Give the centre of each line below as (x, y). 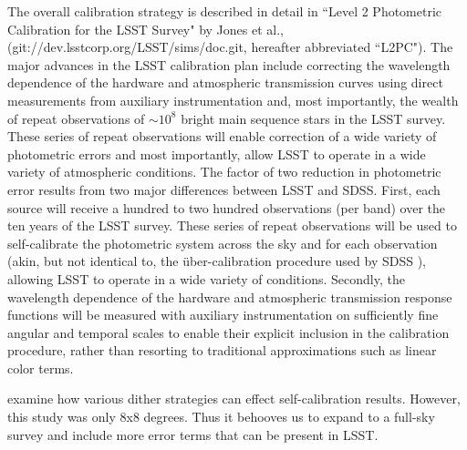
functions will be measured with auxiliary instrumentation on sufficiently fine (223, 315)
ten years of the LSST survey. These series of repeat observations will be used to (232, 225)
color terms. (41, 368)
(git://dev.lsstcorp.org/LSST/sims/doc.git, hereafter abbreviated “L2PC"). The (230, 47)
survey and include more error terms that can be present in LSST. (193, 434)
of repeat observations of (76, 118)
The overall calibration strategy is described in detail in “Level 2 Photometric (225, 11)
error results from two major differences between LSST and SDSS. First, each (224, 189)
